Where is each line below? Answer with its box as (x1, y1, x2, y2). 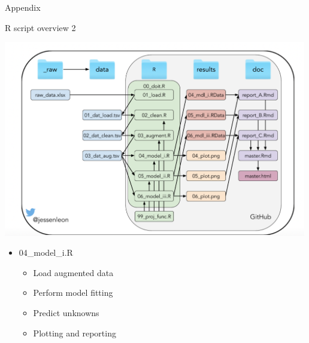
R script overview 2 (5, 21, 76, 33)
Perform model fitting (33, 286, 113, 299)
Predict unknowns (33, 307, 99, 319)
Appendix (5, 1, 41, 13)
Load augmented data (33, 266, 114, 278)
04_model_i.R (19, 246, 73, 259)
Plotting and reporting (33, 326, 116, 339)
